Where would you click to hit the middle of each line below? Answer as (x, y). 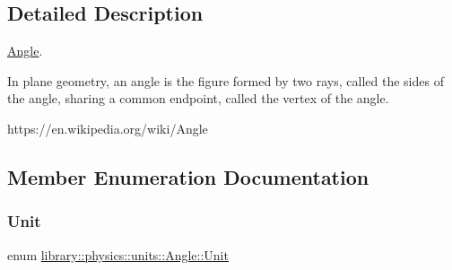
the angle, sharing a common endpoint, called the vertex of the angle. (198, 98)
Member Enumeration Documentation (188, 176)
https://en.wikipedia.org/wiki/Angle (108, 128)
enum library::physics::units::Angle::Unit (118, 254)
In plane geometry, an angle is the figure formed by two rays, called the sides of (226, 80)
